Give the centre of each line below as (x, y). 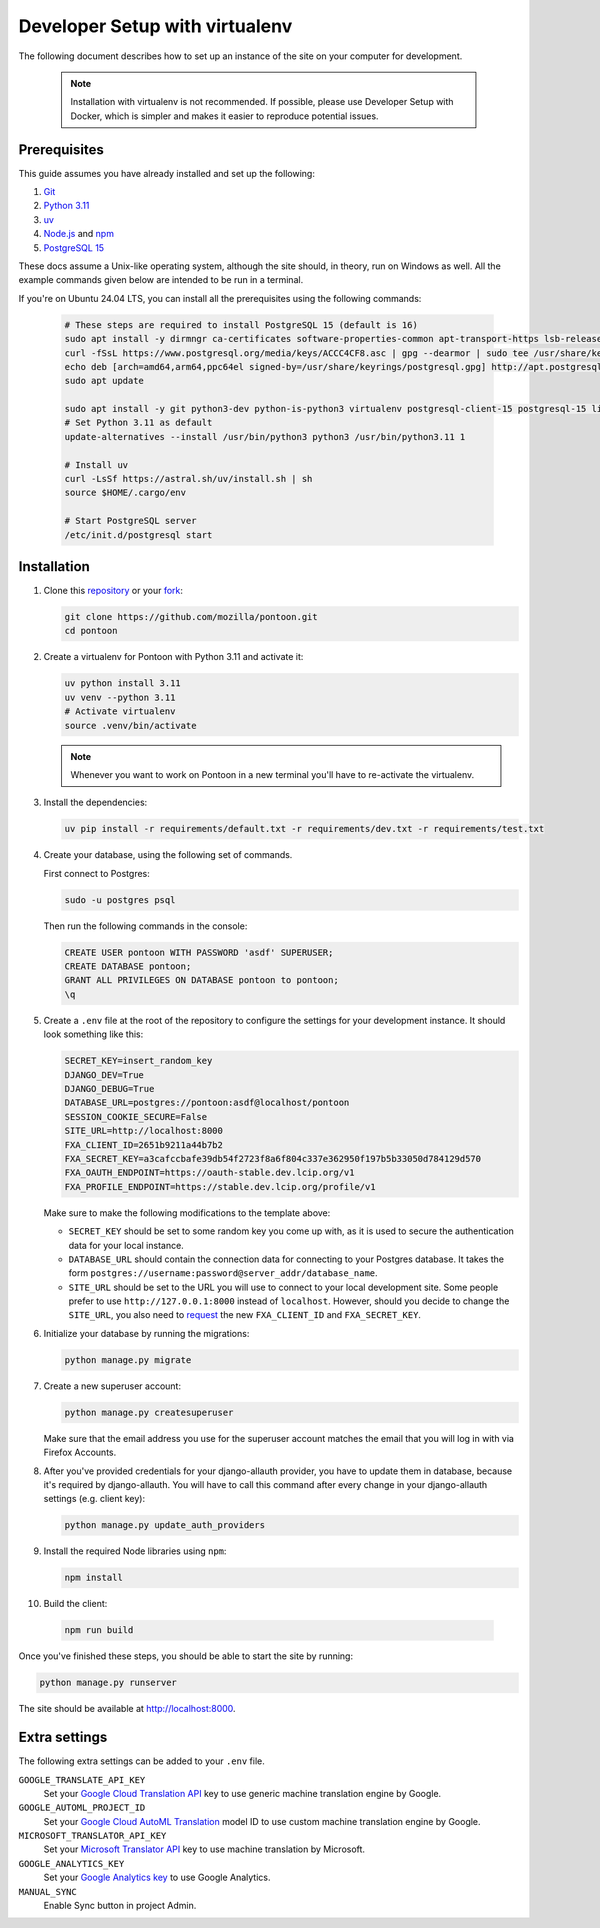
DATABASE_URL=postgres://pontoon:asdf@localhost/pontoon (207, 1103)
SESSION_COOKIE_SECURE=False (136, 1116)
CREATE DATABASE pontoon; (128, 966)
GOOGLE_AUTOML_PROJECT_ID (82, 1808)
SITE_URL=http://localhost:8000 (144, 1131)
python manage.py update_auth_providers (164, 1525)
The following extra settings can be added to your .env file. (141, 1761)
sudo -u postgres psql (120, 899)
